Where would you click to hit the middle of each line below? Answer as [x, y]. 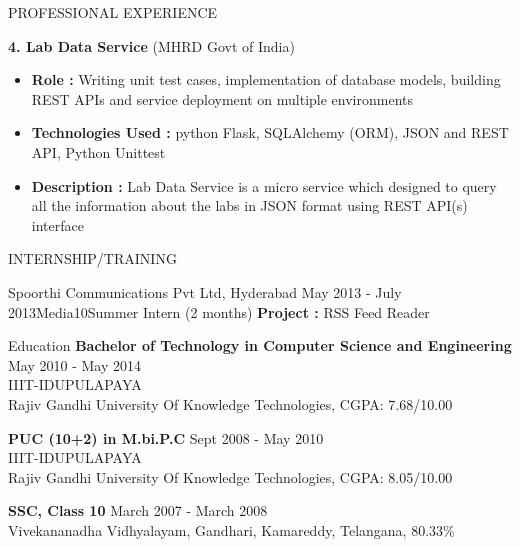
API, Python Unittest [98, 151]
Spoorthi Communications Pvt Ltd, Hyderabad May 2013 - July [205, 291]
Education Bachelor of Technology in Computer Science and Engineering [260, 345]
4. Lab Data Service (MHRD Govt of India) [151, 45]
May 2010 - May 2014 [74, 364]
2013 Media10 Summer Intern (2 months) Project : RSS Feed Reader [219, 311]
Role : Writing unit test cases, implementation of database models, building [266, 79]
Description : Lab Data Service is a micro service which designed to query [264, 185]
